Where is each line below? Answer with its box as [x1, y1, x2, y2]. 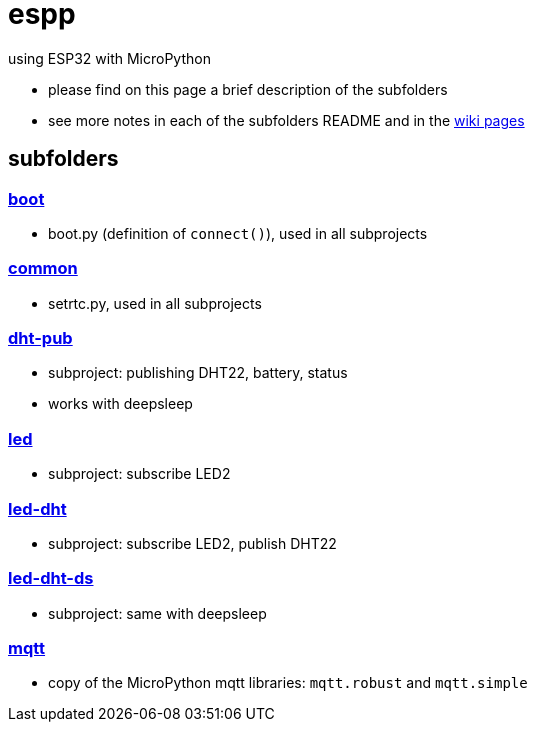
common [8, 258, 78, 279]
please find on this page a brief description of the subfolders [48, 80, 448, 98]
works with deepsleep [48, 395, 193, 413]
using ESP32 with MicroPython [8, 49, 211, 67]
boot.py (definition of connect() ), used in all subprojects [48, 224, 428, 242]
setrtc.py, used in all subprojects [48, 294, 262, 312]
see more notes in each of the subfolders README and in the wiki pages [48, 111, 525, 129]
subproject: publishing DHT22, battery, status [48, 364, 348, 382]
